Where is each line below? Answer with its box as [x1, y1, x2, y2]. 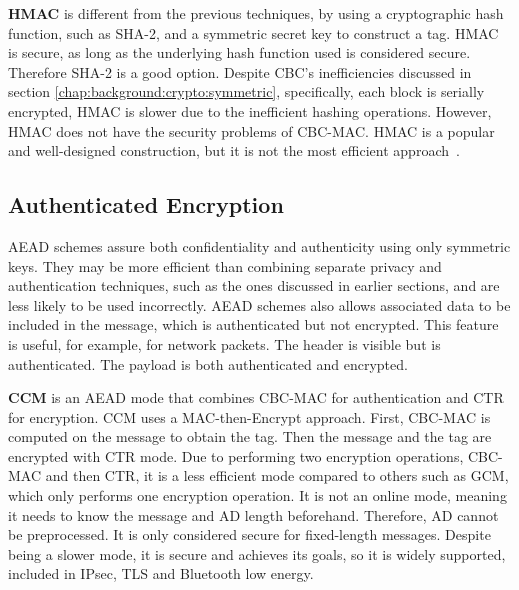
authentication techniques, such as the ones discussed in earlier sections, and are [8, 275, 500, 296]
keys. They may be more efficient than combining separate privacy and [8, 255, 442, 276]
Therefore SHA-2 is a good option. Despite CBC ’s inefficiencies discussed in [8, 61, 472, 82]
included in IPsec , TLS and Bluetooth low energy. [8, 563, 314, 584]
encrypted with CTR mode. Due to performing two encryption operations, [8, 445, 464, 466]
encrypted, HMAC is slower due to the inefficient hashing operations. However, [8, 100, 492, 121]
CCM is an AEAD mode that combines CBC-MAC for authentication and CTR [8, 387, 504, 408]
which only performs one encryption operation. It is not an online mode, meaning [8, 485, 507, 506]
